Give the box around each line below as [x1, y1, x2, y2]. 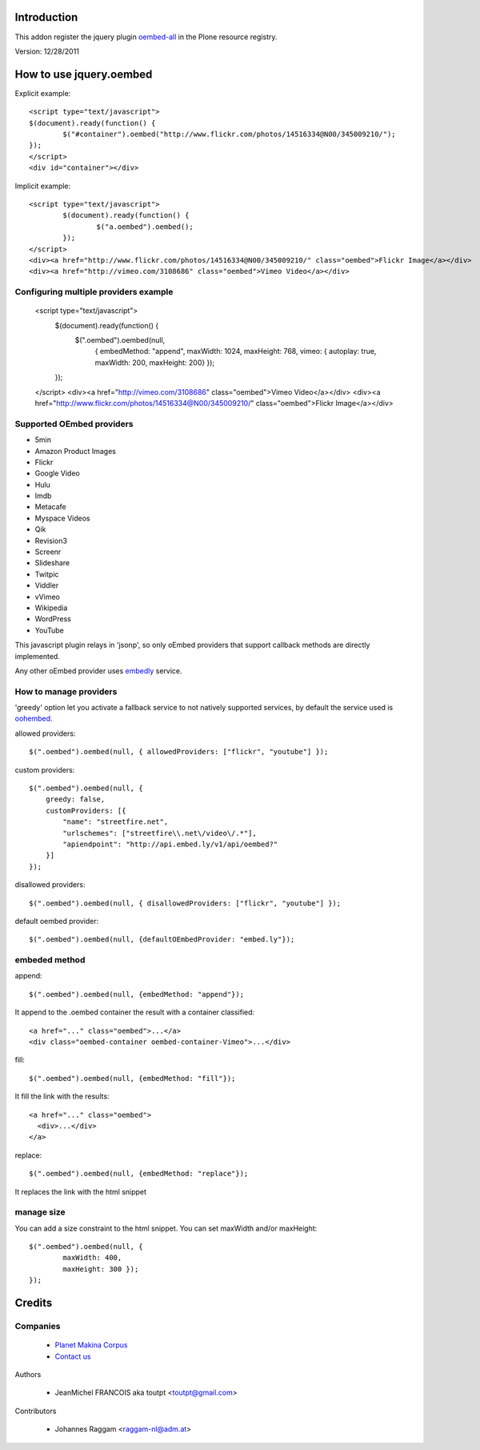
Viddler [34, 580, 59, 590]
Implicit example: [14, 181, 71, 191]
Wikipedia [34, 603, 68, 613]
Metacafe [34, 502, 67, 512]
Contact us [54, 1352, 91, 1361]
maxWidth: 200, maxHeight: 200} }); [94, 357, 215, 368]
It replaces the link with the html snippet [14, 1187, 147, 1196]
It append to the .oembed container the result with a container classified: [14, 1007, 255, 1017]
